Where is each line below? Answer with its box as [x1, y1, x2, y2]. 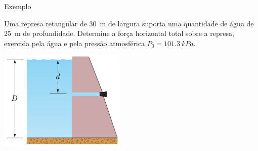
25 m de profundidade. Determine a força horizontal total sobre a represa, [4, 28, 234, 39]
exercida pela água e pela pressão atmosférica [4, 37, 145, 48]
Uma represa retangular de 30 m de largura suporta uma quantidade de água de [4, 18, 254, 28]
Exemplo [4, 1, 31, 11]
